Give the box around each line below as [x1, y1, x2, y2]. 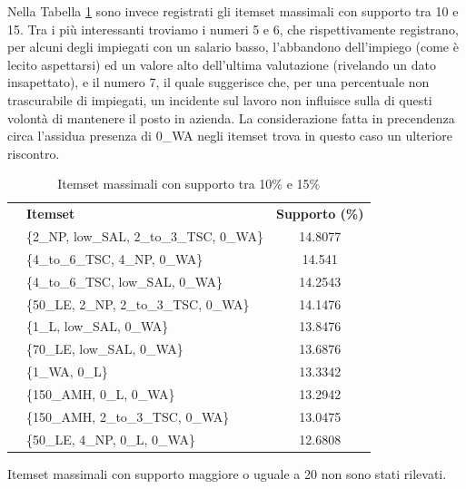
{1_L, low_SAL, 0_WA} [26, 317, 169, 336]
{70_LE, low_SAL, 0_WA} [26, 339, 183, 358]
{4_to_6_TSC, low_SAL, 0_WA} [26, 271, 223, 290]
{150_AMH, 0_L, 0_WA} [26, 384, 175, 403]
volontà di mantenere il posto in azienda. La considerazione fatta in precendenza [7, 108, 455, 127]
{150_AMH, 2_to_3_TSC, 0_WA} [26, 406, 230, 425]
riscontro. [7, 143, 60, 162]
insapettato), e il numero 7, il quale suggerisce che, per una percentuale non [7, 73, 430, 92]
